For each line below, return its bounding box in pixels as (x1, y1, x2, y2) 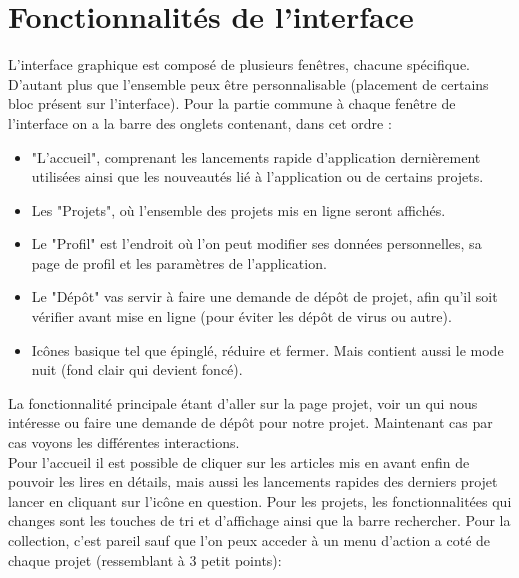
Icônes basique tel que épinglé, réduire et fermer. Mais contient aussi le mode (31, 339, 504, 360)
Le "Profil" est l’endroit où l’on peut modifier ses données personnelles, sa (31, 233, 482, 254)
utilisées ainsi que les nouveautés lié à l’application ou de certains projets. (31, 166, 484, 187)
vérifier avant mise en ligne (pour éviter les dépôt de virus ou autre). (31, 306, 452, 327)
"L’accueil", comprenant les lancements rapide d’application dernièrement (31, 146, 481, 167)
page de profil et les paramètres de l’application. (31, 252, 327, 273)
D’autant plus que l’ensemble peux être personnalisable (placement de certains (8, 73, 489, 94)
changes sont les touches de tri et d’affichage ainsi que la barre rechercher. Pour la (8, 510, 511, 531)
